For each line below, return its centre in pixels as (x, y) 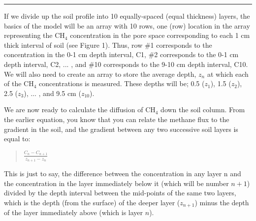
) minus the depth (222, 202)
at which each (228, 74)
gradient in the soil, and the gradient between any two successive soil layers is (121, 129)
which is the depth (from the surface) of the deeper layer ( (92, 202)
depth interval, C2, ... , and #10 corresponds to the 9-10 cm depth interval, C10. (126, 64)
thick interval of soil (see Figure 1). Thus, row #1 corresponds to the (108, 45)
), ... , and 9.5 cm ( (52, 93)
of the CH (19, 83)
